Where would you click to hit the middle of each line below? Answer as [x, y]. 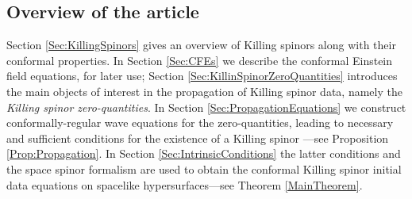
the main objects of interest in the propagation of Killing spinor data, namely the [204, 91]
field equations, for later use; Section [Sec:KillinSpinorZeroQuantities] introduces [202, 76]
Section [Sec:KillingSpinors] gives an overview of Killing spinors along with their [201, 45]
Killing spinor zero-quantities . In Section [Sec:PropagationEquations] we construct [206, 107]
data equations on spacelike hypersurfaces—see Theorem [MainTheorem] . [185, 184]
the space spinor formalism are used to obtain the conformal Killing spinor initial [204, 168]
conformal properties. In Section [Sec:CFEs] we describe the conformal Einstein [200, 60]
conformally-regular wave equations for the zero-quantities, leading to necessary [200, 122]
